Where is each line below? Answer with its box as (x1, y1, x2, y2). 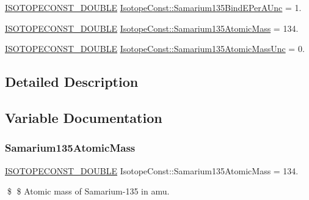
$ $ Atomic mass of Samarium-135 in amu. (7, 185, 170, 198)
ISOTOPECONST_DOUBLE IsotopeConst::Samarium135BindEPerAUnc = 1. (5, 1, 302, 13)
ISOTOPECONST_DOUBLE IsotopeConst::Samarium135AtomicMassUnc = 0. (5, 42, 305, 55)
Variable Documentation (5, 108, 162, 127)
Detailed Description (5, 72, 139, 91)
